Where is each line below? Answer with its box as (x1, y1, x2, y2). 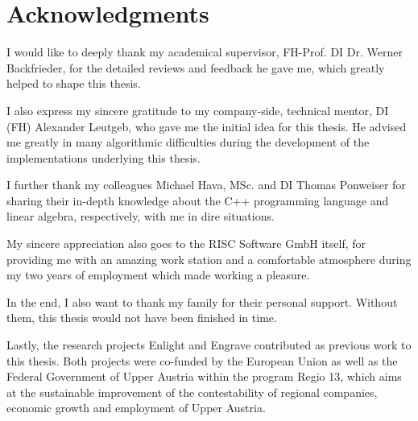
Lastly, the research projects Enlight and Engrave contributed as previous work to (6, 336, 412, 353)
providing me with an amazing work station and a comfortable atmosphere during (6, 250, 412, 267)
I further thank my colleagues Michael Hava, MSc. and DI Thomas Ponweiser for (6, 176, 406, 193)
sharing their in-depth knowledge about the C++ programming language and (6, 192, 389, 208)
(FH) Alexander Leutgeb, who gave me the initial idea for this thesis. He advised (6, 118, 407, 134)
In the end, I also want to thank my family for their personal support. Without (6, 293, 398, 310)
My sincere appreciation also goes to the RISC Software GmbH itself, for (6, 235, 366, 252)
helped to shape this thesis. (6, 75, 141, 92)
